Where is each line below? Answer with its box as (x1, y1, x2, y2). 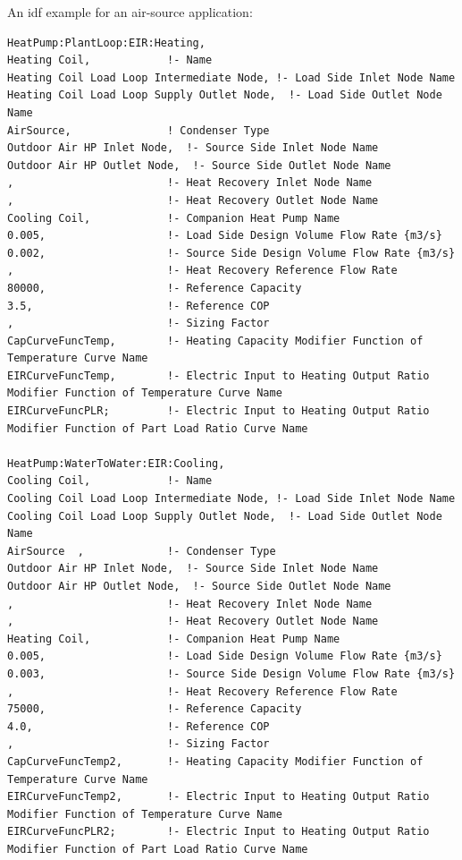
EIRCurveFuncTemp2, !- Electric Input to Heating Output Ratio (7, 790, 430, 804)
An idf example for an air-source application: (7, 3, 253, 21)
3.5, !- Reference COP (7, 299, 270, 312)
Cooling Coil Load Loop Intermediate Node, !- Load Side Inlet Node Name (7, 492, 456, 506)
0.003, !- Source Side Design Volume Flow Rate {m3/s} (7, 667, 456, 680)
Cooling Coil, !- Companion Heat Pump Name (7, 211, 340, 225)
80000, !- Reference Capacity (7, 281, 302, 294)
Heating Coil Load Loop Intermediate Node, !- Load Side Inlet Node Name (7, 71, 456, 84)
